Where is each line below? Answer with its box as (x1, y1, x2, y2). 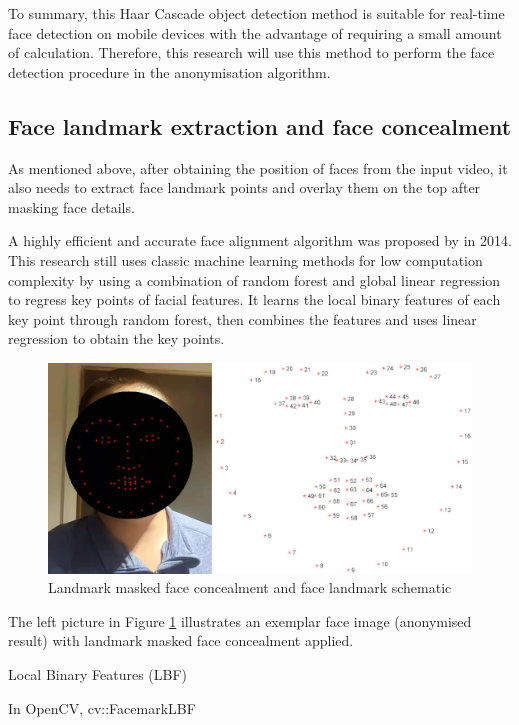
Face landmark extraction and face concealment (8, 110, 512, 141)
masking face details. (8, 196, 135, 217)
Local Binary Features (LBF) (8, 664, 188, 685)
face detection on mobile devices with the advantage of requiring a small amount (8, 22, 502, 43)
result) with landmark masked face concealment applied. (8, 630, 354, 651)
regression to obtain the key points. (8, 328, 225, 349)
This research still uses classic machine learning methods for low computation (8, 249, 483, 270)
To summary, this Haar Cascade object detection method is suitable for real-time (8, 3, 505, 23)
